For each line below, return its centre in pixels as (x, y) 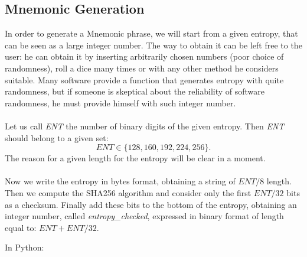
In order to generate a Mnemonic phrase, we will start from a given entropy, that (151, 33)
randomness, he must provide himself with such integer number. (120, 103)
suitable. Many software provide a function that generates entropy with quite (144, 79)
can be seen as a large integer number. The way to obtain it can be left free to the (153, 45)
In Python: (25, 247)
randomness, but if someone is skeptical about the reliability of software (135, 91)
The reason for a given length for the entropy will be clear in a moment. (135, 158)
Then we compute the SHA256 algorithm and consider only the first (128, 192)
